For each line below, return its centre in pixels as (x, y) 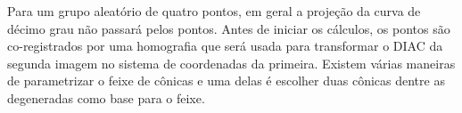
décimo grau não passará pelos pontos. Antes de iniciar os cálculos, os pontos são (229, 28)
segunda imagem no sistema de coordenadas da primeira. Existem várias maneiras (231, 63)
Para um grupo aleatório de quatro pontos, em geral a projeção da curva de (214, 11)
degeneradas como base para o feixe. (106, 97)
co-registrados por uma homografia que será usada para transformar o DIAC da (225, 46)
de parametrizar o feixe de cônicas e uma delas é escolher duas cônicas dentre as (226, 81)
